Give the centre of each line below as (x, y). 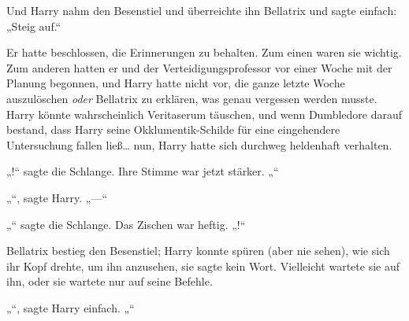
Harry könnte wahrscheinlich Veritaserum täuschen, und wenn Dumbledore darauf (204, 114)
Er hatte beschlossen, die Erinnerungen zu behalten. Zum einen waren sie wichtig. (204, 52)
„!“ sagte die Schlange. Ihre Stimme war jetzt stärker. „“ (143, 171)
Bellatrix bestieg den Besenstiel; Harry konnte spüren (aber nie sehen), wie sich (198, 251)
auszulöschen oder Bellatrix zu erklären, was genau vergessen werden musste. (192, 98)
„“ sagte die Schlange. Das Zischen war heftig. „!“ (126, 224)
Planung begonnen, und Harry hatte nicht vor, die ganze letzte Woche (176, 83)
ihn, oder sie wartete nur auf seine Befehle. (110, 281)
